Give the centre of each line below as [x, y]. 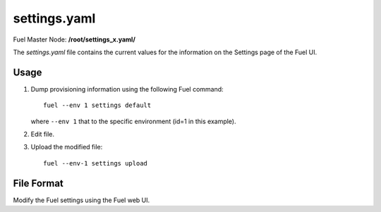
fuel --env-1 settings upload [96, 163]
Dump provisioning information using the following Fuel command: [127, 89]
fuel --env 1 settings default [97, 105]
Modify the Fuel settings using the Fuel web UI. [81, 200]
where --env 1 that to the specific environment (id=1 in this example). [133, 121]
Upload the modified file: [67, 147]
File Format [38, 183]
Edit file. [43, 135]
